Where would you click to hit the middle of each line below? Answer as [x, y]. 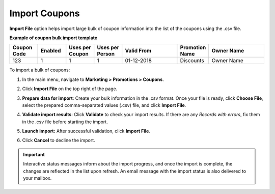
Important [34, 154]
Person [106, 54]
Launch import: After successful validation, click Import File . [86, 131]
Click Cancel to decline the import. [59, 141]
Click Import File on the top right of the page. [70, 89]
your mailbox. [37, 178]
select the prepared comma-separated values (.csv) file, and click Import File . [104, 105]
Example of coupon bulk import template [53, 38]
